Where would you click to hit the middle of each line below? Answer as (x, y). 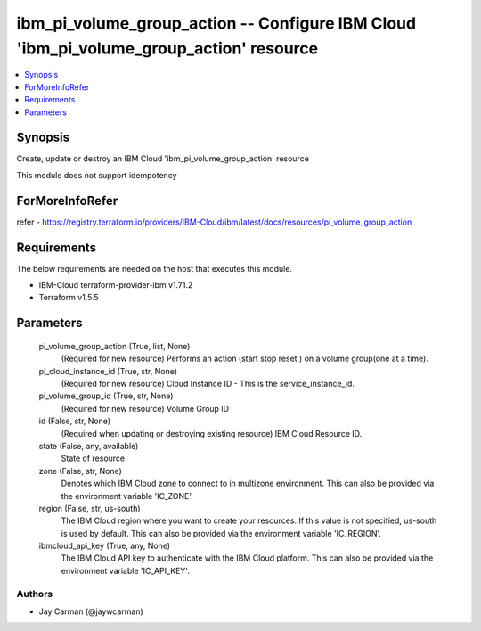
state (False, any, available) (89, 446)
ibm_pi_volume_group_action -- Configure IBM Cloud (216, 23)
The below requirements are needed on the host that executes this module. (155, 268)
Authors (35, 594)
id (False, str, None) (75, 421)
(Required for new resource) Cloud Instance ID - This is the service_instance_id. (208, 383)
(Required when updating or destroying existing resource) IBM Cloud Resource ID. (212, 433)
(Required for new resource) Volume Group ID (145, 408)
